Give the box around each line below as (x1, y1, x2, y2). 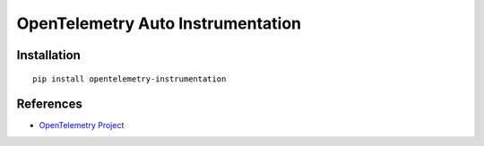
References (16, 97, 82, 112)
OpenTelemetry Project (39, 120, 125, 131)
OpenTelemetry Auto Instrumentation (16, 13, 302, 33)
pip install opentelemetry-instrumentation (32, 73, 227, 84)
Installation (16, 47, 81, 63)
